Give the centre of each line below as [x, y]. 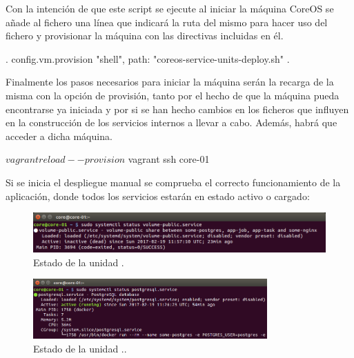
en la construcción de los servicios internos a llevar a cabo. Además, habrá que [171, 122]
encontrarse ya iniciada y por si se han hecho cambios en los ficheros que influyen [177, 109]
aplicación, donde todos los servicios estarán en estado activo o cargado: [158, 196]
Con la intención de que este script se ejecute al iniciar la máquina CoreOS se [170, 8]
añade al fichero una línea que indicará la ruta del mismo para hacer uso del [167, 22]
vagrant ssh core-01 [169, 159]
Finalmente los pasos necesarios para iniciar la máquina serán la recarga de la [170, 82]
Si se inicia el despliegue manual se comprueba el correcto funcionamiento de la [173, 182]
